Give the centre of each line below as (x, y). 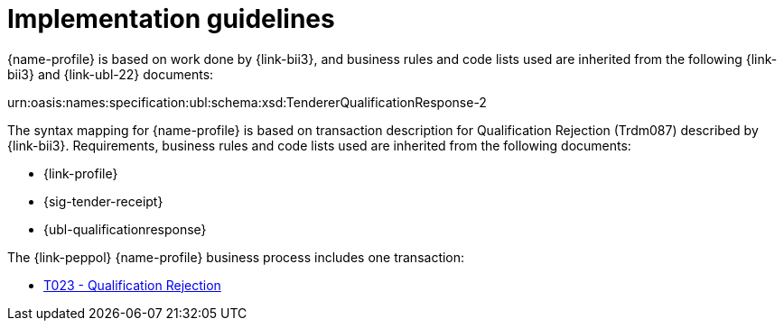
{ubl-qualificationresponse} (125, 229)
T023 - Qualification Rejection (132, 285)
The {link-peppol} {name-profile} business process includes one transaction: (236, 257)
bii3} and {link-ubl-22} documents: (111, 74)
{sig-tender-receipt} (103, 201)
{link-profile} (81, 173)
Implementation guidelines (171, 19)
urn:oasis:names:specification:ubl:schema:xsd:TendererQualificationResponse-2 (247, 102)
